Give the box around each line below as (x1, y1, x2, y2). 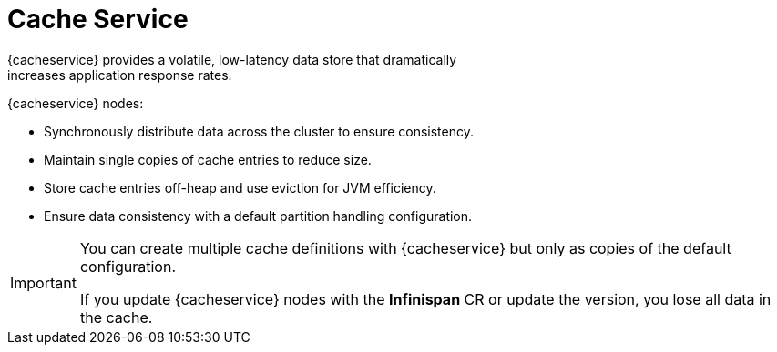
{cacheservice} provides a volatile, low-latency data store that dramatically (7, 51, 457, 67)
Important (10, 273, 77, 292)
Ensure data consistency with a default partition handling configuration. (44, 207, 473, 224)
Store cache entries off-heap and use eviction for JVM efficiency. (44, 179, 436, 196)
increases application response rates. (7, 66, 232, 83)
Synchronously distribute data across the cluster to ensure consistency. (44, 123, 475, 139)
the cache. (79, 307, 153, 327)
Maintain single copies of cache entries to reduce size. (44, 151, 372, 167)
